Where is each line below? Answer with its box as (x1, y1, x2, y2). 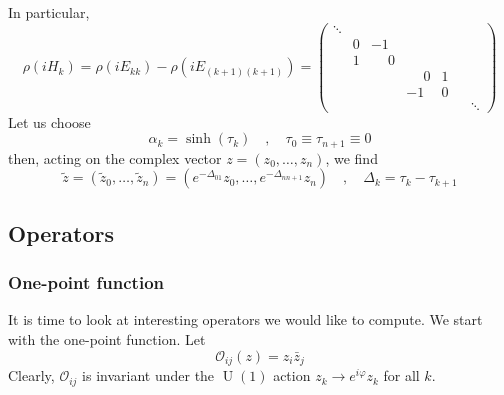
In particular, (8, 2, 90, 22)
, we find (325, 147, 378, 168)
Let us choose (8, 111, 91, 132)
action (273, 365, 311, 386)
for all (383, 365, 420, 386)
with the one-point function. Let (8, 329, 206, 350)
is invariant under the (82, 365, 215, 386)
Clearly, (8, 365, 55, 386)
